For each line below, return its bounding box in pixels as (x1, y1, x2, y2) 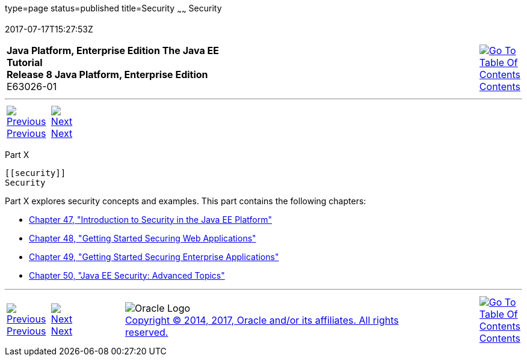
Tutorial (7, 56, 43, 68)
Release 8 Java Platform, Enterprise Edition (7, 68, 208, 80)
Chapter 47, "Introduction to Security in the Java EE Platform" (29, 214, 273, 225)
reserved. (125, 326, 168, 338)
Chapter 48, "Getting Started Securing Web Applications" (29, 232, 256, 243)
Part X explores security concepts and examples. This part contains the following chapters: (5, 195, 366, 206)
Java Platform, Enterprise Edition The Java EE (7, 44, 219, 56)
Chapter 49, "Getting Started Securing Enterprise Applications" (29, 251, 279, 262)
